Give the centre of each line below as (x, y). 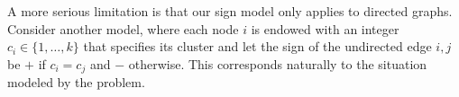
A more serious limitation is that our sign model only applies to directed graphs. (230, 11)
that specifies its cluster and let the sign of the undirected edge (257, 46)
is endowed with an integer (325, 28)
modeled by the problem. (76, 82)
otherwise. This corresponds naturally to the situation (278, 63)
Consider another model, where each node (123, 28)
